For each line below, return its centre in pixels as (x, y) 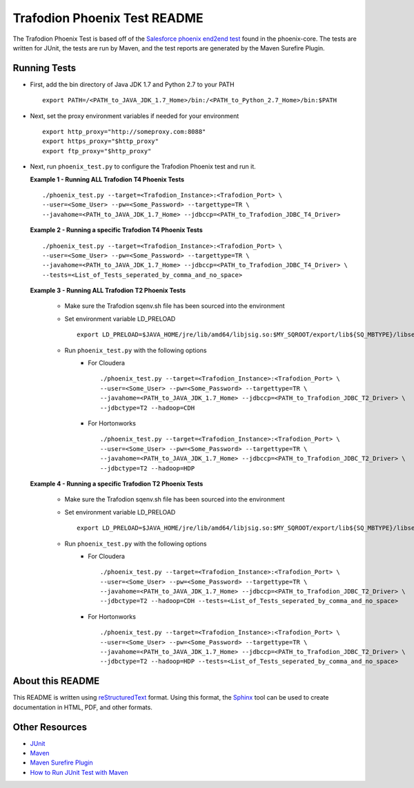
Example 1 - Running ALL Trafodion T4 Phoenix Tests (107, 179)
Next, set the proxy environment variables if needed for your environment (135, 116)
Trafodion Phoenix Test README (108, 18)
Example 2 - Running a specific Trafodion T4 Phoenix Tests (116, 230)
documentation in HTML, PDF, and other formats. (83, 707)
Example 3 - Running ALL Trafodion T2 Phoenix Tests (108, 291)
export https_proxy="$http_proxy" (100, 141)
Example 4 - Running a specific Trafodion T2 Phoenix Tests (117, 483)
